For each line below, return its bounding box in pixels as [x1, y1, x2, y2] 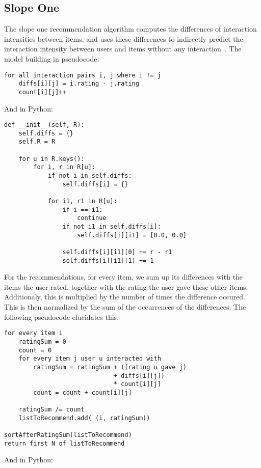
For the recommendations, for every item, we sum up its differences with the [4, 271, 243, 282]
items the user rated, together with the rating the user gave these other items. [4, 281, 248, 292]
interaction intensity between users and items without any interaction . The [4, 43, 242, 54]
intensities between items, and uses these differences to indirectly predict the [4, 33, 243, 44]
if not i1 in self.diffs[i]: [62, 223, 161, 231]
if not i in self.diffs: [47, 172, 132, 180]
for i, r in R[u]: [33, 163, 95, 171]
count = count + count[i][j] [33, 389, 132, 396]
